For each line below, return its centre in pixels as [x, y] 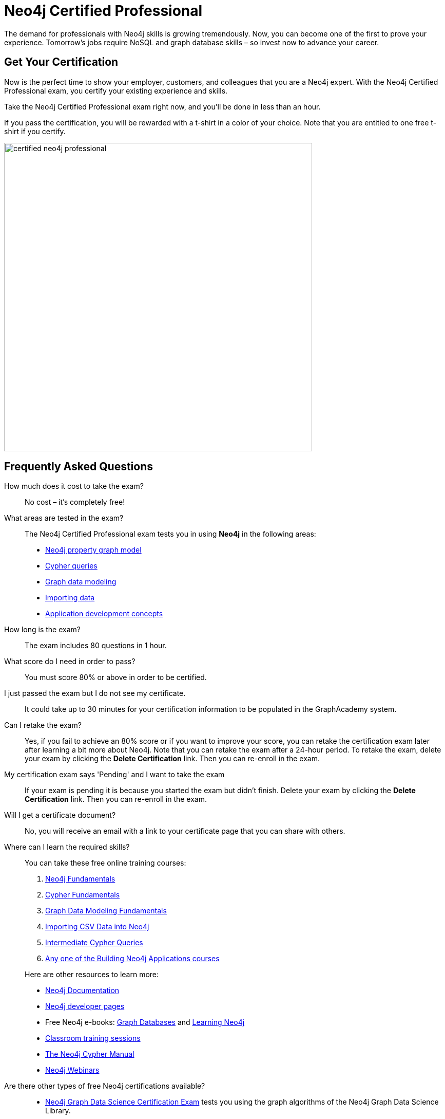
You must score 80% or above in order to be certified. [116, 677]
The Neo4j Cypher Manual [90, 1054]
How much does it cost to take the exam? [74, 486]
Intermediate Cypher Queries [94, 943]
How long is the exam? [42, 630]
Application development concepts [104, 614]
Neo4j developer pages [85, 1006]
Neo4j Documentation [82, 990]
